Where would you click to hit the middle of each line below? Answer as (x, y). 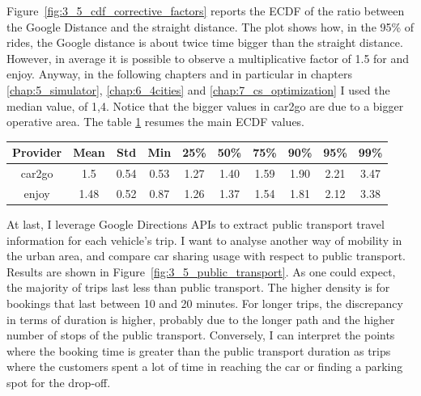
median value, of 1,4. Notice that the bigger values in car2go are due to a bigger (205, 105)
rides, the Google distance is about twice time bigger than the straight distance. (205, 42)
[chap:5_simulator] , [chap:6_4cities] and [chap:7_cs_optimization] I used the (198, 89)
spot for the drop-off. (59, 382)
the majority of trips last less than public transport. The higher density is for (198, 287)
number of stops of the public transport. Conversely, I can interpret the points (201, 335)
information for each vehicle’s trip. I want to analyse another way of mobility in (204, 240)
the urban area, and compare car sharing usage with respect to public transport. (206, 256)
